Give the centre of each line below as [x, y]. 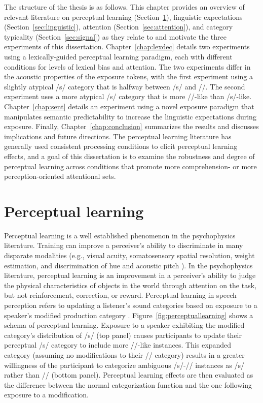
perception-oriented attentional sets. [60, 176]
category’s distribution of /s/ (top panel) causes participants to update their [123, 335]
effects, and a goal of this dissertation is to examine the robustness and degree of [129, 156]
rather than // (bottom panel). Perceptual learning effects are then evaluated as [129, 375]
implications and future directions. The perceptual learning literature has [118, 136]
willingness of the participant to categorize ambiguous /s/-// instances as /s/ [124, 365]
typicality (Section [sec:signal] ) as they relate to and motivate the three [115, 36]
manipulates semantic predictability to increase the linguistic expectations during [130, 116]
